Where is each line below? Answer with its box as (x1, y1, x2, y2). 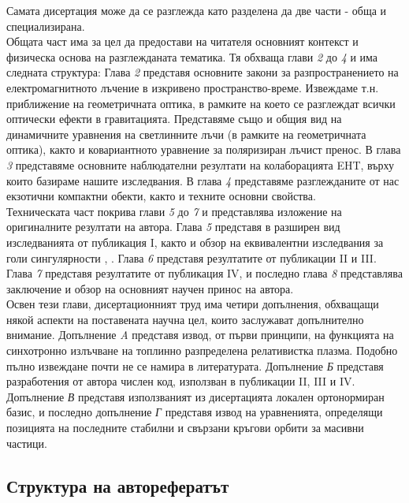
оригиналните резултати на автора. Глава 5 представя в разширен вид (6, 218, 340, 235)
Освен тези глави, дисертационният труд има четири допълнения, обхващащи (6, 296, 379, 312)
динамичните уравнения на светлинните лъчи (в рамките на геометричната (6, 125, 366, 142)
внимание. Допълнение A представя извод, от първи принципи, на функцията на (6, 326, 394, 343)
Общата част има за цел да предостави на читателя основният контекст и (6, 33, 359, 50)
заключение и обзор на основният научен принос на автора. (6, 280, 294, 296)
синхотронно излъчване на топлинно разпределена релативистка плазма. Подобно (6, 342, 398, 359)
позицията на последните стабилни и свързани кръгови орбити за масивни (6, 419, 364, 436)
